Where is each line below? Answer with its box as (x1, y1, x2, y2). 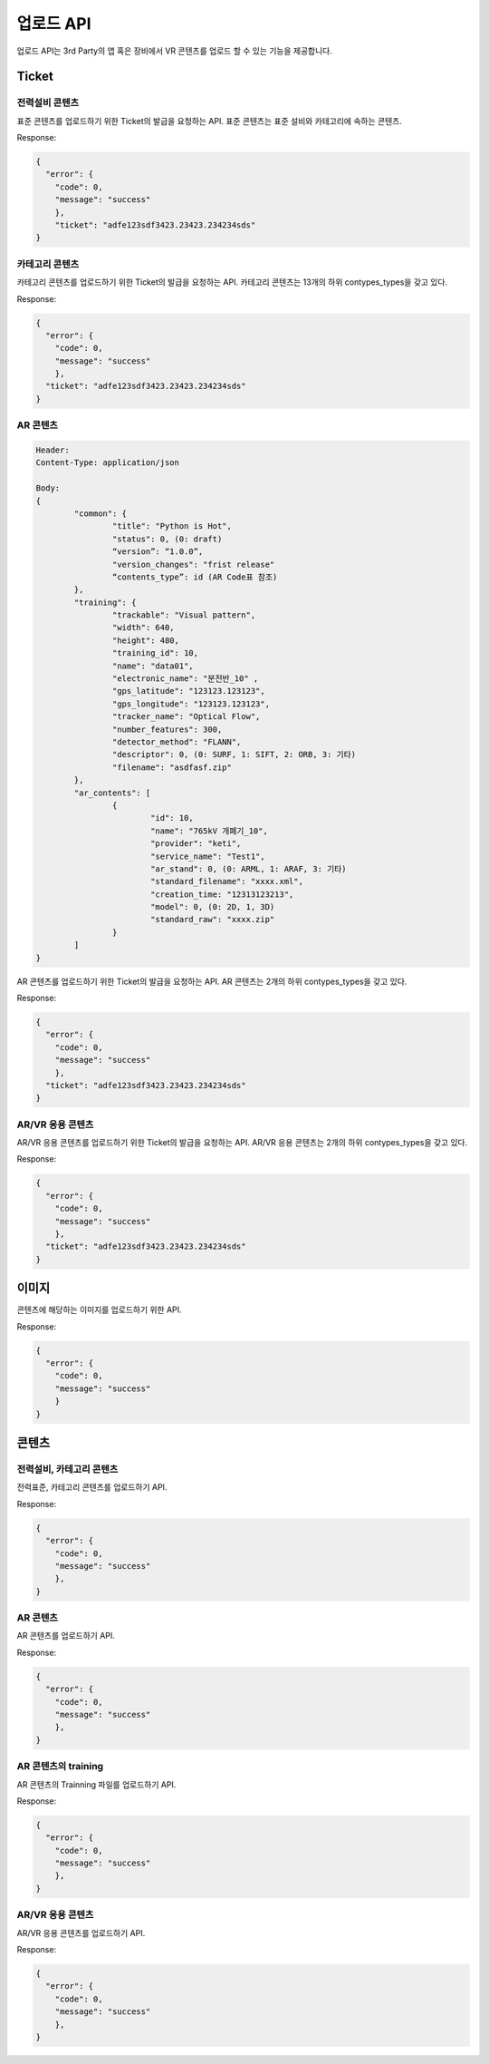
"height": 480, (111, 635, 180, 646)
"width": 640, (111, 622, 176, 633)
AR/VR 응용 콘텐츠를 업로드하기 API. (16, 1927, 146, 1938)
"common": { (73, 508, 127, 519)
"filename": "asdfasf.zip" (111, 762, 233, 773)
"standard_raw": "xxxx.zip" (149, 914, 275, 925)
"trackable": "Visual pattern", (111, 610, 256, 620)
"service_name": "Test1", (149, 851, 266, 862)
